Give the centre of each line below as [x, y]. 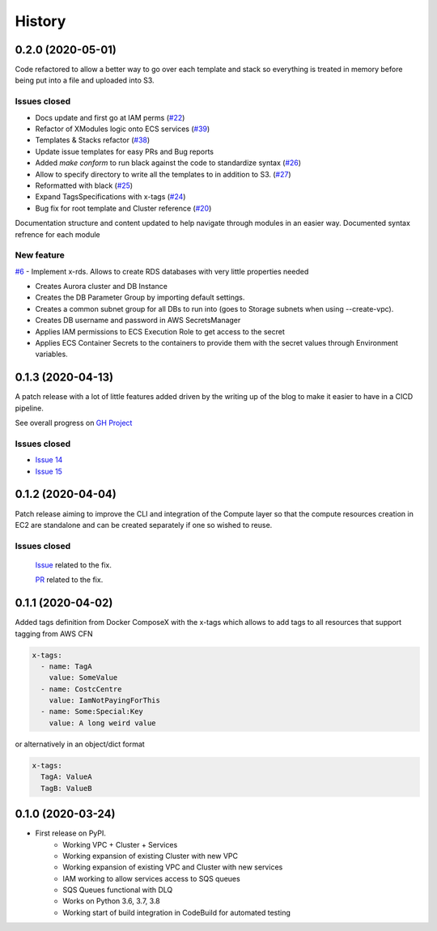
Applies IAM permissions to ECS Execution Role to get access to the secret [160, 331]
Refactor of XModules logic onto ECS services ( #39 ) [123, 129]
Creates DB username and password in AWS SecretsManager [138, 321]
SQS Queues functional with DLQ [118, 890]
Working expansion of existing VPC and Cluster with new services [173, 867]
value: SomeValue [83, 678]
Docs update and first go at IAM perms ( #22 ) [110, 117]
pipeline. [29, 408]
